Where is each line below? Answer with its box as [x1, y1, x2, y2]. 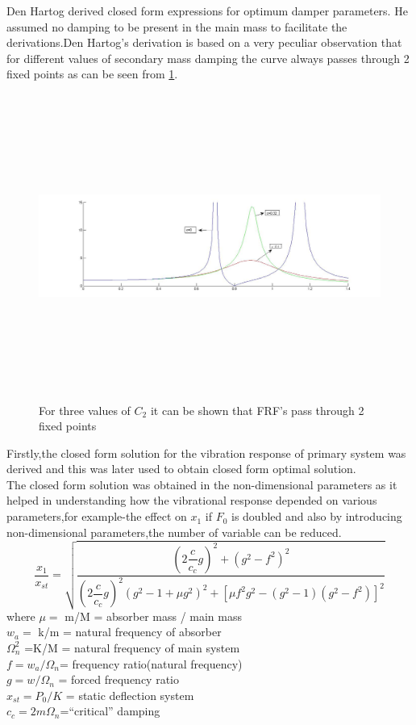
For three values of [39, 401, 131, 418]
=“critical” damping [60, 702, 160, 719]
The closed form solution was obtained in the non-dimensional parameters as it [6, 476, 397, 492]
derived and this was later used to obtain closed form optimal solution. [6, 460, 356, 477]
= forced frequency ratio [58, 671, 179, 688]
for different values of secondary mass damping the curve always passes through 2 [6, 49, 410, 66]
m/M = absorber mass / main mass [64, 607, 243, 624]
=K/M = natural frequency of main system [24, 639, 240, 656]
